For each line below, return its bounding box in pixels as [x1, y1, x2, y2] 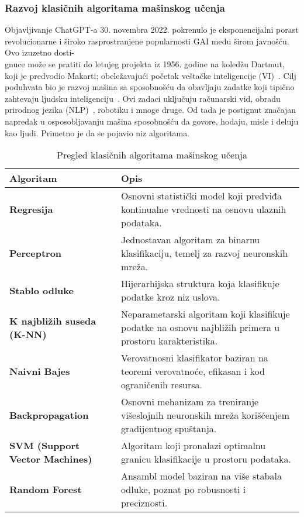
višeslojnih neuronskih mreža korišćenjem [120, 408, 289, 422]
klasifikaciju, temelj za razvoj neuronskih [120, 246, 288, 260]
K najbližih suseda [9, 313, 96, 328]
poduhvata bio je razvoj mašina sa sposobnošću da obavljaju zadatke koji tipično [5, 81, 295, 93]
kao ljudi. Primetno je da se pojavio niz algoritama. [5, 126, 190, 139]
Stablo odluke [9, 283, 74, 297]
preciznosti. [120, 496, 168, 510]
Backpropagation [9, 408, 89, 422]
